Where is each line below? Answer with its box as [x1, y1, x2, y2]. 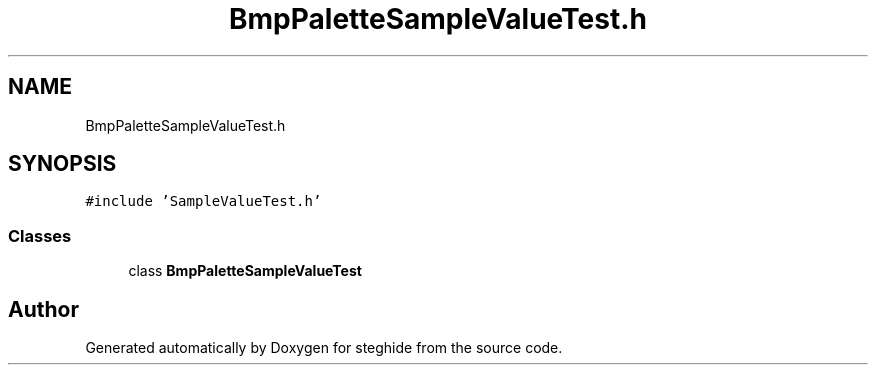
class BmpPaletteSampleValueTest [128, 262, 362, 280]
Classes [8, 225, 72, 246]
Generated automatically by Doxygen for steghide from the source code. [85, 339, 563, 357]
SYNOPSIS [8, 151, 117, 177]
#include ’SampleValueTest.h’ [85, 193, 322, 210]
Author [8, 296, 79, 322]
